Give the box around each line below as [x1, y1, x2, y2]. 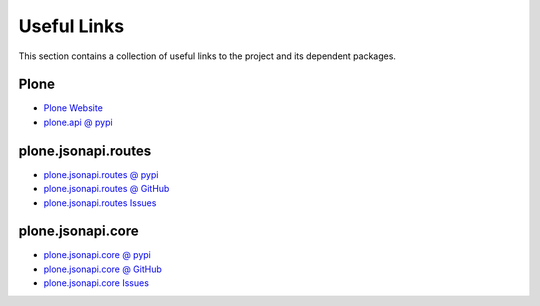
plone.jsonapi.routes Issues [43, 196, 157, 209]
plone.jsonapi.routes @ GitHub [43, 183, 170, 195]
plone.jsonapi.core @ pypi [43, 249, 152, 261]
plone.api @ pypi [43, 116, 114, 128]
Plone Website [43, 102, 104, 114]
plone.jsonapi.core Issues [43, 277, 150, 289]
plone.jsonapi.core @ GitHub [43, 263, 162, 275]
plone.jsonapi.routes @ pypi [43, 168, 159, 180]
